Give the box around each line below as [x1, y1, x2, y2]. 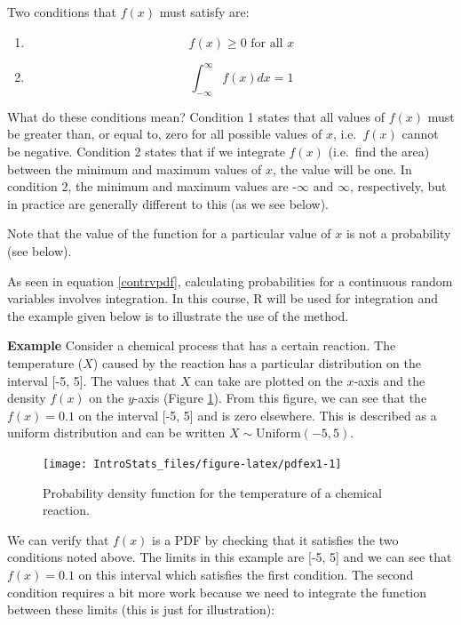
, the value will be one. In [272, 159, 412, 178]
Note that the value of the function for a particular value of [7, 224, 331, 243]
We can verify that [7, 530, 109, 549]
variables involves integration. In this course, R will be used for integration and [7, 289, 438, 308]
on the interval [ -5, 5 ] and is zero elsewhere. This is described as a [78, 405, 437, 424]
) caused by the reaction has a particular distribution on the [92, 354, 421, 373]
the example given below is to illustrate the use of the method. [7, 306, 349, 325]
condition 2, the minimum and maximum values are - [7, 177, 297, 196]
